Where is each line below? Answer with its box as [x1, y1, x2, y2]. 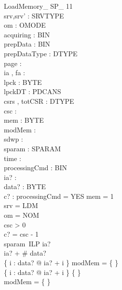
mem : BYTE [4, 115, 44, 125]
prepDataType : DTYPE [4, 48, 78, 58]
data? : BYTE [4, 181, 46, 192]
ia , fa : [4, 67, 25, 78]
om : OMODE [4, 20, 46, 30]
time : [4, 153, 21, 163]
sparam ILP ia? [4, 238, 51, 248]
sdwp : [4, 134, 23, 144]
